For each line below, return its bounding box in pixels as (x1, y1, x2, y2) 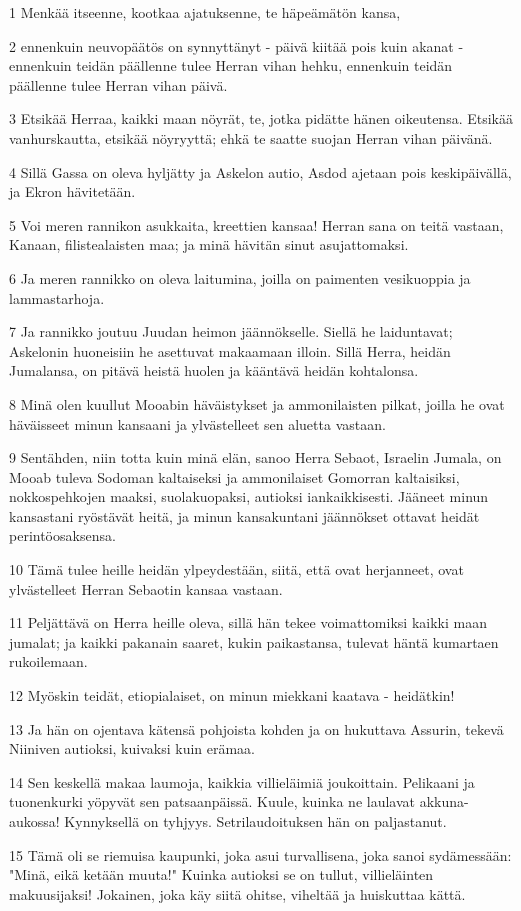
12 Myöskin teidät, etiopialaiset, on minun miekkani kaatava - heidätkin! (9, 685, 455, 706)
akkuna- (419, 791, 469, 812)
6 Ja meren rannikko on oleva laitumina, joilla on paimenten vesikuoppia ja (9, 267, 471, 288)
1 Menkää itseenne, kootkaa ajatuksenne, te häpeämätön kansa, (9, 2, 401, 22)
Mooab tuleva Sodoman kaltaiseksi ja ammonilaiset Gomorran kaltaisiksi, (9, 466, 460, 487)
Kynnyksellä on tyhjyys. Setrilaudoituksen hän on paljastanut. (64, 811, 447, 831)
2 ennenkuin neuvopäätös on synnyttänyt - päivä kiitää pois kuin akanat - (9, 35, 464, 56)
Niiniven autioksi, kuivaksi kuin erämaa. (9, 738, 256, 759)
